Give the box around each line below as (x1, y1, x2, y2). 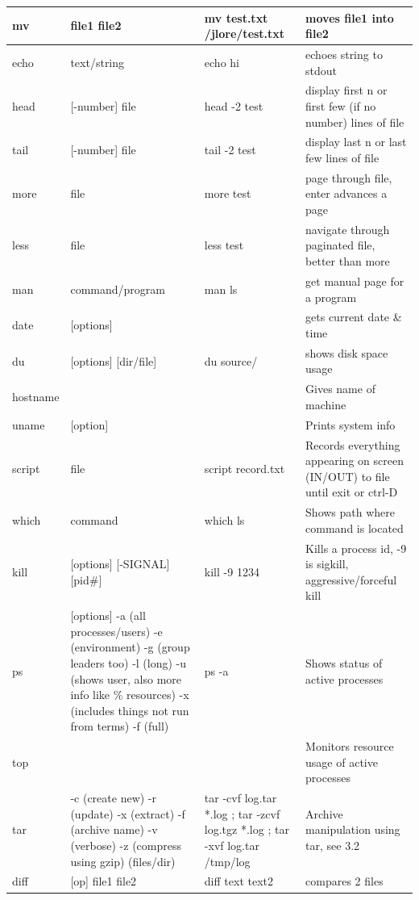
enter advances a (305, 185, 388, 202)
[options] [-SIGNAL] (70, 555, 170, 572)
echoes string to (305, 45, 383, 62)
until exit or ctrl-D (305, 483, 398, 500)
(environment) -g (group (70, 638, 190, 655)
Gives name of (305, 380, 375, 397)
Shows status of (305, 654, 383, 671)
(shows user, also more (70, 670, 182, 687)
